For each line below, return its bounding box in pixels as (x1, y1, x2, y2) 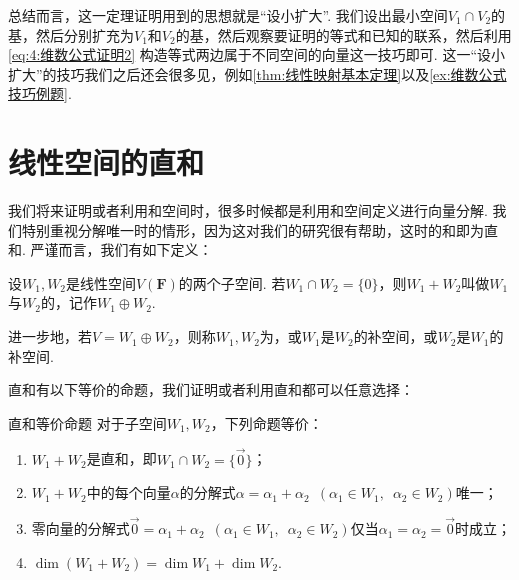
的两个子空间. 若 (178, 272, 286, 293)
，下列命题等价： (210, 412, 323, 433)
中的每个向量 (86, 482, 171, 503)
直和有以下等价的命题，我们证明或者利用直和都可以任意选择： (8, 379, 414, 400)
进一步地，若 (8, 326, 92, 347)
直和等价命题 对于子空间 (8, 412, 167, 433)
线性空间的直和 (8, 142, 205, 183)
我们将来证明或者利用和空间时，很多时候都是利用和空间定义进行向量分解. (8, 200, 488, 221)
